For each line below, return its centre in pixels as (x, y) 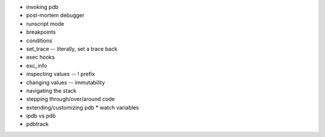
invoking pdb (42, 7)
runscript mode (45, 23)
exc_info (37, 65)
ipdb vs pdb (41, 116)
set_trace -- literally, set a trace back (72, 48)
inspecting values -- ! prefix (61, 74)
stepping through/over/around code (71, 99)
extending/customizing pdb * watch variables (82, 107)
